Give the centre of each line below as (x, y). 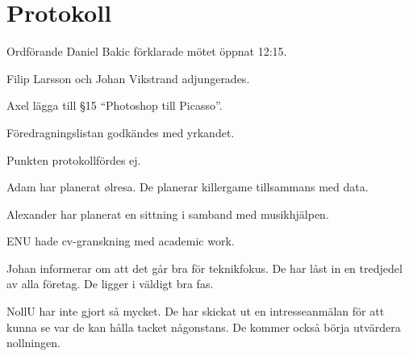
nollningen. (33, 343)
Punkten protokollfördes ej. (74, 159)
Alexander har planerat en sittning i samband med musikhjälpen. (168, 214)
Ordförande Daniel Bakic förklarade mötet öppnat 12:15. (147, 51)
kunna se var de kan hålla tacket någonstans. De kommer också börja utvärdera (204, 327)
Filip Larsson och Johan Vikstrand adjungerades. (128, 78)
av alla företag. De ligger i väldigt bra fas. (110, 284)
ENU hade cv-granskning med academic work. (121, 241)
